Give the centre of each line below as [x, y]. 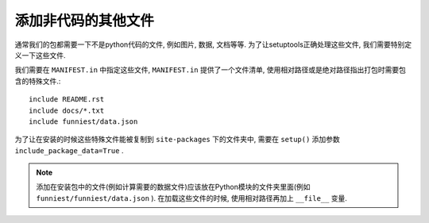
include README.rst [67, 100]
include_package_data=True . [69, 150]
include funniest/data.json [83, 121]
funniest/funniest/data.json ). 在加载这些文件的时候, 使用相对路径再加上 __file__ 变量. [191, 198]
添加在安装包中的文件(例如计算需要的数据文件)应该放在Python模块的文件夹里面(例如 [173, 187]
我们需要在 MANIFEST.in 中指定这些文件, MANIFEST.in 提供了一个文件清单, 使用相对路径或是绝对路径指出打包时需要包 [211, 70]
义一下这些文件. [41, 55]
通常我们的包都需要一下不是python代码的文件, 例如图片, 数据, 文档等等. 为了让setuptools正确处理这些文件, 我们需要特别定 [213, 44]
